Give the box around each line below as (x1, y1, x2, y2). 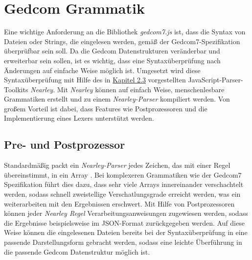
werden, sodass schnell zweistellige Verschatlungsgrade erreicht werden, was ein (4, 189, 241, 199)
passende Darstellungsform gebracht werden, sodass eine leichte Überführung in (4, 237, 242, 247)
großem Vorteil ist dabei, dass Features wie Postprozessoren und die (4, 103, 207, 113)
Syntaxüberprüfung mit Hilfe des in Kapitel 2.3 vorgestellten (4, 75, 186, 85)
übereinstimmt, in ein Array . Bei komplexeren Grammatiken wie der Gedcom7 (4, 169, 242, 180)
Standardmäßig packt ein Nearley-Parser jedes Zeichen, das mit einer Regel (4, 160, 230, 170)
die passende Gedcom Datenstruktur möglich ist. (4, 246, 150, 257)
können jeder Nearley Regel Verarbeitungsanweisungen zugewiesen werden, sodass (4, 208, 248, 218)
